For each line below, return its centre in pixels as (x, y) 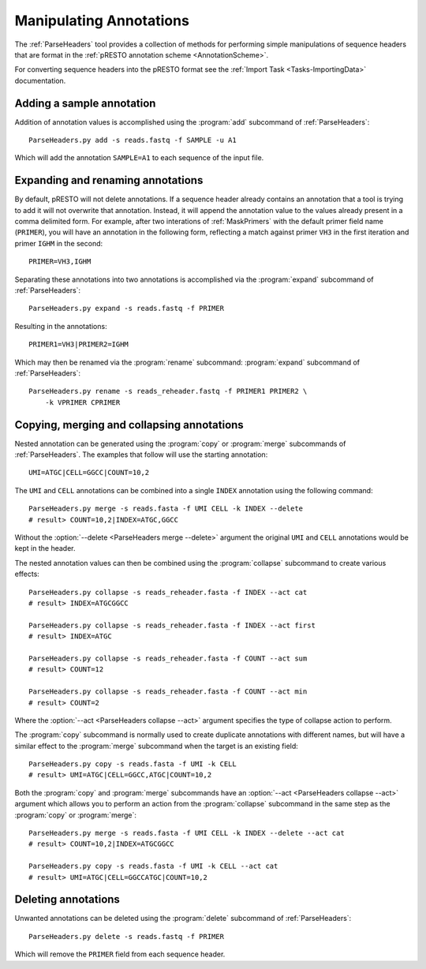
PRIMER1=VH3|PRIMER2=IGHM (79, 344)
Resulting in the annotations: (61, 326)
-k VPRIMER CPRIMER (82, 402)
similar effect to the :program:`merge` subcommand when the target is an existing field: (157, 746)
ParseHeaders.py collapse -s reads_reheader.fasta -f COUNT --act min (168, 692)
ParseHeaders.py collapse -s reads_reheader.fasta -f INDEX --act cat (168, 592)
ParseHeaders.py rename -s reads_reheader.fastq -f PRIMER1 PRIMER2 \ (168, 391)
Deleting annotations (67, 900)
